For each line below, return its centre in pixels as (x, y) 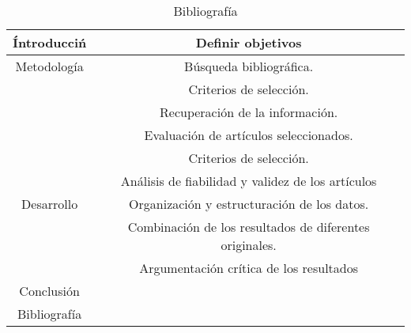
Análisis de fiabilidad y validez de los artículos (249, 181)
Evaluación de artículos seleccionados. (249, 135)
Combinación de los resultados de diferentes (249, 227)
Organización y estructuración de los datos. (249, 204)
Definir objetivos (249, 42)
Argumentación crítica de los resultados (249, 268)
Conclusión (49, 291)
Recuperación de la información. (249, 112)
